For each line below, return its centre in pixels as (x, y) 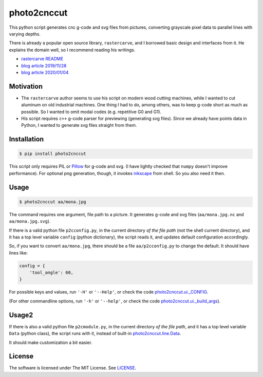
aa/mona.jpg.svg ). (30, 221)
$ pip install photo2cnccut (53, 154)
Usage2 (21, 315)
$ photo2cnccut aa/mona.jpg (53, 202)
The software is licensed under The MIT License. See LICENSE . (73, 368)
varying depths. (25, 34)
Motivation (26, 86)
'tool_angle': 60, (51, 273)
